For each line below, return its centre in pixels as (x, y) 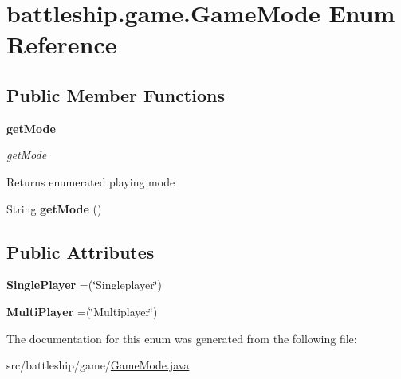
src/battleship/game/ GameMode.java (98, 365)
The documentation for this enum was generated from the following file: (182, 338)
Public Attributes (81, 251)
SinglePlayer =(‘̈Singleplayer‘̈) (84, 285)
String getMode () (54, 208)
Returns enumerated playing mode (91, 181)
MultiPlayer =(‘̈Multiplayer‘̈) (82, 311)
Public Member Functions (116, 94)
